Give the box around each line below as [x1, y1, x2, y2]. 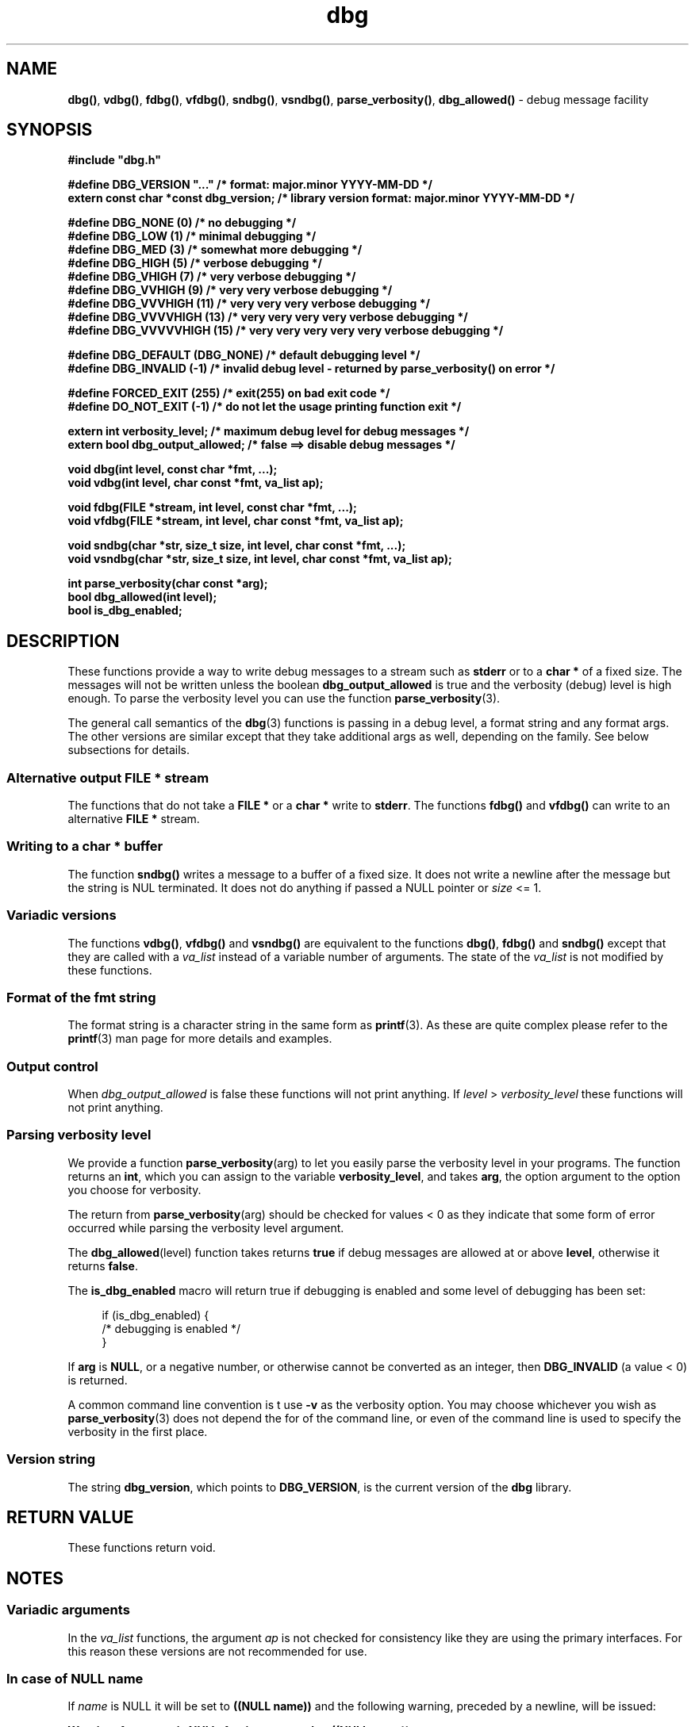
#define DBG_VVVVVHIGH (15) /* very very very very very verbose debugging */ [67, 324, 504, 338]
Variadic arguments [6, 1602, 130, 1618]
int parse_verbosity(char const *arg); [67, 576, 268, 591]
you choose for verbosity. [67, 1182, 202, 1197]
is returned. [67, 1373, 128, 1387]
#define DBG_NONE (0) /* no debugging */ [67, 216, 297, 230]
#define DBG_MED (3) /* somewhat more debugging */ [67, 243, 363, 257]
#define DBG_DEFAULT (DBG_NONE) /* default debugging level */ [67, 348, 420, 362]
